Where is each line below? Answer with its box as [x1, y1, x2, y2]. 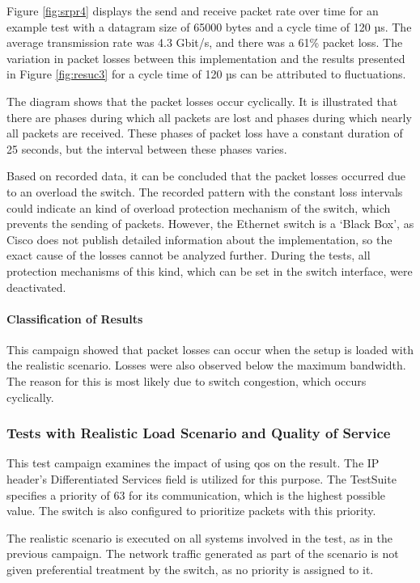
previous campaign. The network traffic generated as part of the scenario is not [6, 545, 399, 562]
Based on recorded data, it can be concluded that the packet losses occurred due [6, 167, 405, 184]
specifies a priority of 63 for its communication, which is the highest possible [6, 486, 386, 503]
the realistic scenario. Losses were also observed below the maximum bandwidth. [6, 357, 406, 374]
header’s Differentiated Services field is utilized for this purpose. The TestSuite [6, 471, 397, 488]
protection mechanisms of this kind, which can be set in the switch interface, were [6, 262, 413, 279]
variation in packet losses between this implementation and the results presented [6, 49, 405, 66]
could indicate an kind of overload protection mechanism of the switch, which [6, 199, 391, 216]
